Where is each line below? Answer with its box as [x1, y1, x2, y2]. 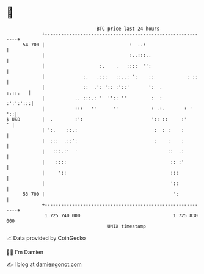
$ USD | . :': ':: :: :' [6, 116, 188, 123]
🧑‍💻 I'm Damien [6, 248, 44, 256]
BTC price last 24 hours [97, 26, 160, 32]
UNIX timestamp [107, 223, 147, 229]
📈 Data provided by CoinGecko [6, 234, 86, 242]
